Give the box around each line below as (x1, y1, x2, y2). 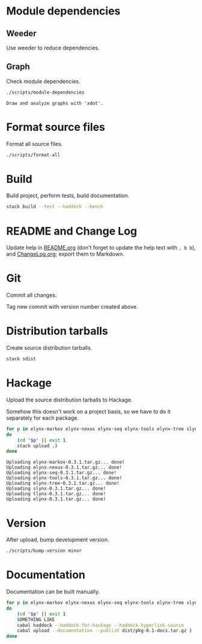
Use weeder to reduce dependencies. (6, 44, 100, 51)
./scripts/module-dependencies (6, 89, 85, 95)
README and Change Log (6, 224, 137, 238)
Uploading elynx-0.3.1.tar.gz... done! (6, 496, 106, 502)
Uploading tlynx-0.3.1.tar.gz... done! (6, 491, 106, 497)
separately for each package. (6, 414, 79, 421)
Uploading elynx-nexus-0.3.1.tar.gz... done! (6, 464, 122, 471)
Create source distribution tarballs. (6, 344, 93, 352)
